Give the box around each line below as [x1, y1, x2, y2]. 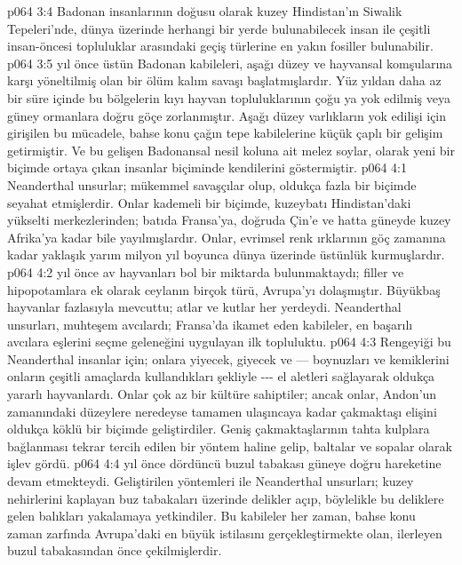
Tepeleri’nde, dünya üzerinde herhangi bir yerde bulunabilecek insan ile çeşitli [7, 19, 431, 37]
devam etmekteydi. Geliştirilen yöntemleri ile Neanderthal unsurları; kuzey [7, 472, 414, 490]
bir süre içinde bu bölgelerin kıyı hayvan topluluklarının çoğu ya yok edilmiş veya [7, 88, 450, 107]
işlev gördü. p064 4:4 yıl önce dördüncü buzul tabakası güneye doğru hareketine [7, 454, 442, 473]
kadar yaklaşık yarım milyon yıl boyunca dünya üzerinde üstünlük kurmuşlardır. [7, 245, 445, 264]
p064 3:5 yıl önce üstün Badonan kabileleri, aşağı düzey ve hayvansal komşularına [7, 53, 453, 72]
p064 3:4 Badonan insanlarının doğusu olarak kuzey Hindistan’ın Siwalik [7, 2, 402, 20]
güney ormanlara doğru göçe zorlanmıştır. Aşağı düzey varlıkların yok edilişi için [7, 106, 447, 124]
